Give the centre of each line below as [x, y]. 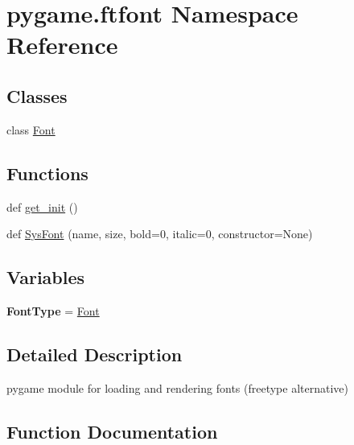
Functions [47, 173]
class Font [31, 129]
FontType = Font [53, 310]
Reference [62, 45]
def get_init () [42, 206]
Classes [37, 95]
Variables [46, 277]
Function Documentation [112, 431]
